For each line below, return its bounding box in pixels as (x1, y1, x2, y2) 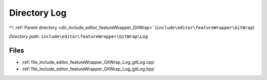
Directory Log (9, 7, 67, 18)
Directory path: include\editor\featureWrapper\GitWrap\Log (9, 33, 148, 39)
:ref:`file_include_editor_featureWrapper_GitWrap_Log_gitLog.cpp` (21, 59, 156, 65)
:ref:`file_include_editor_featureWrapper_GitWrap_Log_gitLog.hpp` (21, 66, 156, 72)
